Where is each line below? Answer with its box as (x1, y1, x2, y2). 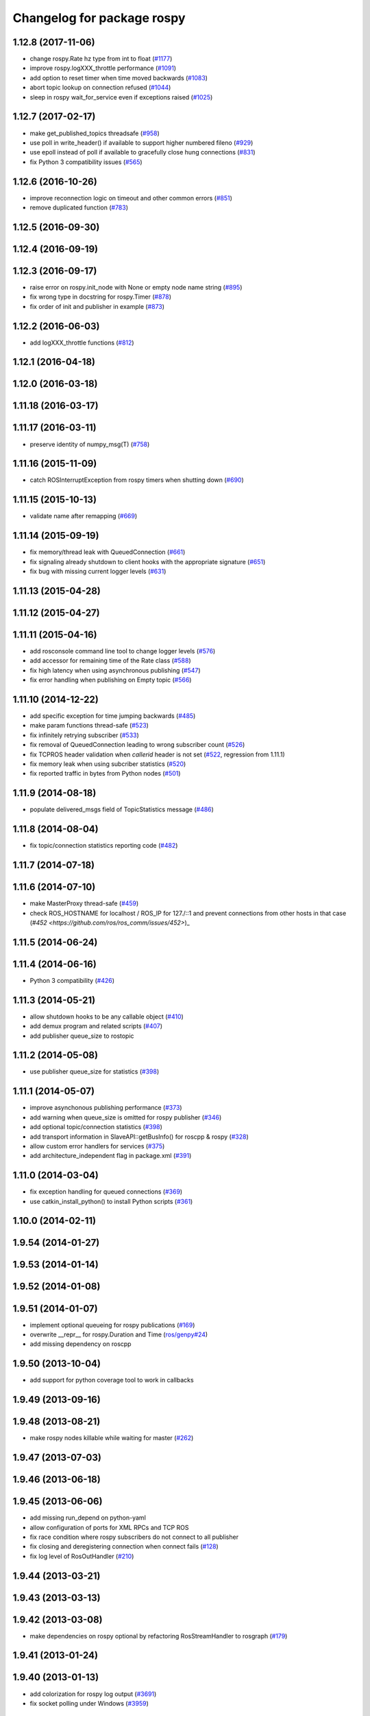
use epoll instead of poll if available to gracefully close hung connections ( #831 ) (29, 148, 256, 156)
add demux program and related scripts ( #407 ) (29, 1022, 163, 1030)
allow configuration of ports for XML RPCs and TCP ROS (29, 1523, 189, 1531)
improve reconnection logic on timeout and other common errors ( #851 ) (29, 194, 233, 202)
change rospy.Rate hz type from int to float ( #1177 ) (29, 55, 173, 63)
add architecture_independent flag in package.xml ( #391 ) (29, 1152, 192, 1160)
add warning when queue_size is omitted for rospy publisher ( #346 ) (29, 1113, 222, 1122)
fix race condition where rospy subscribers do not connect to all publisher (29, 1533, 239, 1541)
